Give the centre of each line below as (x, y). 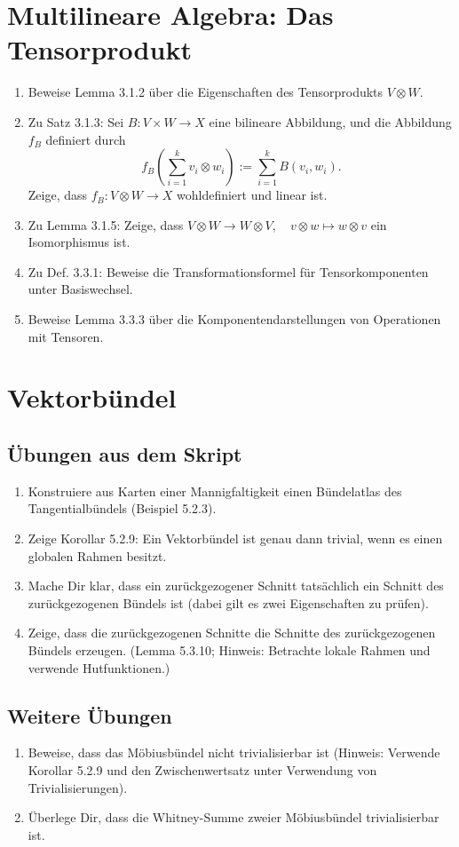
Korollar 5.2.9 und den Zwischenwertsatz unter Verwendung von (202, 769)
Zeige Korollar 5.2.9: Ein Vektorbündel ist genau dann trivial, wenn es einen (235, 538)
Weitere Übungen (90, 715)
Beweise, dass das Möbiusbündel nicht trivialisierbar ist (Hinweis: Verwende (234, 752)
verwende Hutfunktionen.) (99, 667)
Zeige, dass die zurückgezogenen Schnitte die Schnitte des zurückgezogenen (232, 633)
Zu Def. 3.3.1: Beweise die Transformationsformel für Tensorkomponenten (228, 271)
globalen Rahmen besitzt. (97, 555)
